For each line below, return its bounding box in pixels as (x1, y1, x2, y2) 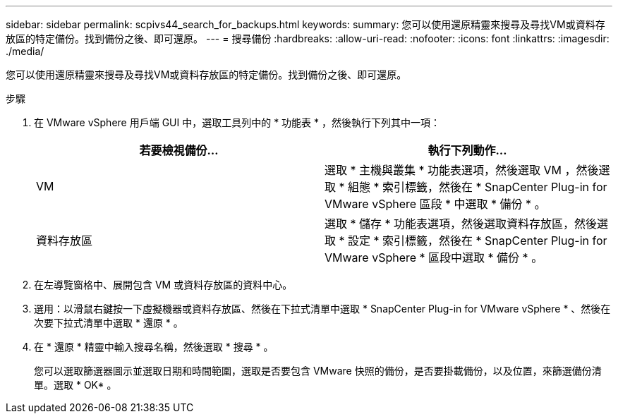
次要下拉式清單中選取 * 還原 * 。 (34, 317, 183, 329)
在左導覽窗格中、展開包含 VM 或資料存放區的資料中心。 (34, 279, 293, 291)
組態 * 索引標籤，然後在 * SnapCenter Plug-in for (348, 180, 607, 194)
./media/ (6, 45, 44, 57)
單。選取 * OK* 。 (34, 379, 117, 391)
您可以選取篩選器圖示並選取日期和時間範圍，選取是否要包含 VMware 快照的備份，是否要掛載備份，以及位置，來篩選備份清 (34, 365, 602, 377)
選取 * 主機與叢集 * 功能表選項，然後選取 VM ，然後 (325, 163, 599, 177)
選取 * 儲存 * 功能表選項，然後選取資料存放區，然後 (325, 217, 598, 231)
